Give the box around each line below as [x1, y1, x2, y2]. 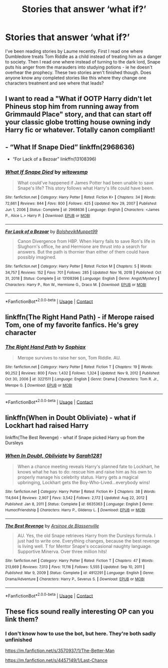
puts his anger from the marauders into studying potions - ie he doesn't [5, 64, 152, 70]
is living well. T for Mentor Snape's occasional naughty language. [17, 543, 152, 549]
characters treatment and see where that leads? [5, 80, 104, 86]
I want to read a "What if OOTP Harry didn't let [5, 94, 152, 103]
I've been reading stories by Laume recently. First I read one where [5, 48, 143, 54]
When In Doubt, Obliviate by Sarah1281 [5, 452, 102, 459]
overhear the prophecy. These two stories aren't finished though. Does [5, 69, 151, 75]
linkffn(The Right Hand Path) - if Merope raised [5, 312, 154, 321]
